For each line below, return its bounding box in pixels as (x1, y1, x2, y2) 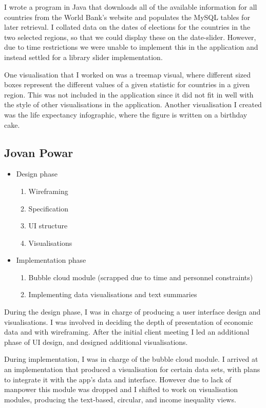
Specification (28, 203, 68, 213)
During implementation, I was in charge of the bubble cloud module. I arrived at (4, 354, 258, 364)
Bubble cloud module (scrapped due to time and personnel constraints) (28, 271, 253, 282)
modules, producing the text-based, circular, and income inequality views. (4, 394, 236, 404)
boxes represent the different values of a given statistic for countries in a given (4, 79, 250, 90)
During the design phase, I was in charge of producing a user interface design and (4, 306, 261, 317)
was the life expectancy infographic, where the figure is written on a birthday (4, 109, 248, 120)
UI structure (28, 220, 68, 231)
